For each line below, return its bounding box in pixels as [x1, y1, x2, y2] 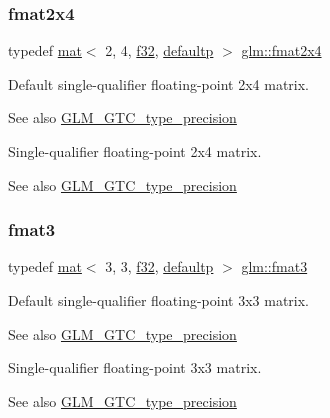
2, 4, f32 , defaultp [105, 40, 214, 61]
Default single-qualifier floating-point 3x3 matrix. [8, 290, 310, 310]
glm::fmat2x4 [241, 40, 322, 61]
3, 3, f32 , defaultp [105, 256, 214, 277]
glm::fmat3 [241, 256, 308, 277]
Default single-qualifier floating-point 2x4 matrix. [8, 73, 310, 94]
